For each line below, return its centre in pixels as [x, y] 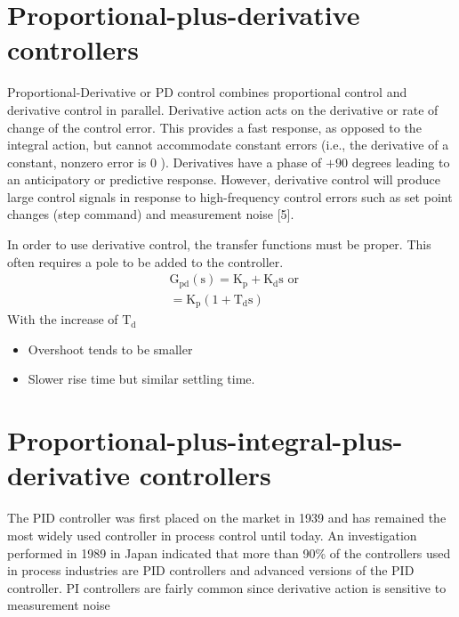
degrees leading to [401, 162]
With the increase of [63, 319]
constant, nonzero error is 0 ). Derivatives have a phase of [165, 162]
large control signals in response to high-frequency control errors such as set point [230, 196]
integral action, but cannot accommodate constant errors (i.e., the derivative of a [228, 145]
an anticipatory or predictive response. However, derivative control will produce [224, 179]
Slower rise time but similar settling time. [141, 379]
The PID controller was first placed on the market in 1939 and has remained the [227, 518]
